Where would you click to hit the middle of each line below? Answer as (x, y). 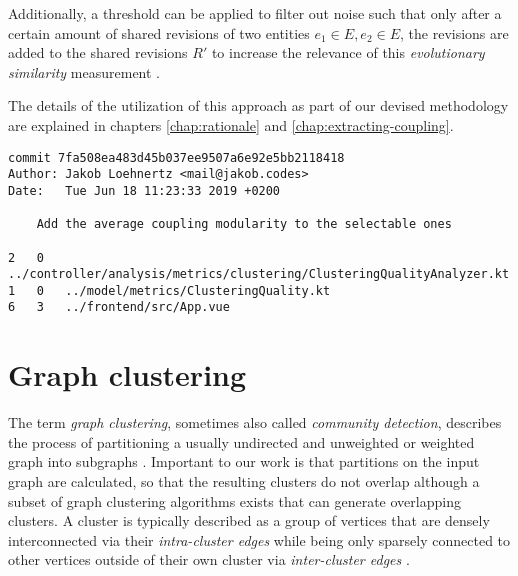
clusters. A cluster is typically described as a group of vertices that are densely (249, 520)
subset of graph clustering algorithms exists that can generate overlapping (234, 500)
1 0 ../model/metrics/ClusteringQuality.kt (169, 290)
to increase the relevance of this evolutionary (348, 52)
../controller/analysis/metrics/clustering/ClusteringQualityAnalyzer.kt (259, 274)
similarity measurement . (84, 71)
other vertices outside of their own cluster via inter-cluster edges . (209, 559)
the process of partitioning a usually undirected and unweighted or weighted (241, 441)
